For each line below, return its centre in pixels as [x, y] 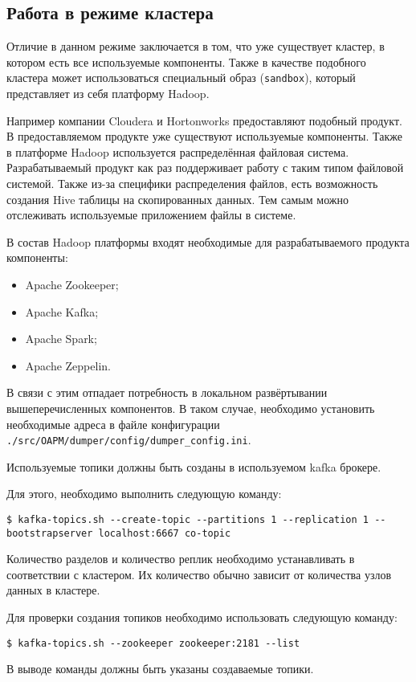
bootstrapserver [50, 533]
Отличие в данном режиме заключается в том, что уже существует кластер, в [196, 46]
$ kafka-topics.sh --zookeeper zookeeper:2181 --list [153, 643]
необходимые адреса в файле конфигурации [113, 424]
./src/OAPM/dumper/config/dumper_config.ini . [129, 440]
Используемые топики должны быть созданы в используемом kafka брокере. [194, 466]
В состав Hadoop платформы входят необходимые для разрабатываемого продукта [208, 241]
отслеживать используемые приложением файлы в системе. [151, 215]
